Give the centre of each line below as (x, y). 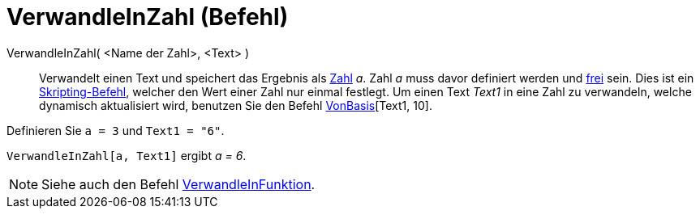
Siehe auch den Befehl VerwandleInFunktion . (178, 184)
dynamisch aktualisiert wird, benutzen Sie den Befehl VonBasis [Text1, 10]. (236, 105)
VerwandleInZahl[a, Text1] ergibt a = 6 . (127, 155)
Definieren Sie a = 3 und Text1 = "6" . (116, 130)
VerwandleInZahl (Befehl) (148, 17)
